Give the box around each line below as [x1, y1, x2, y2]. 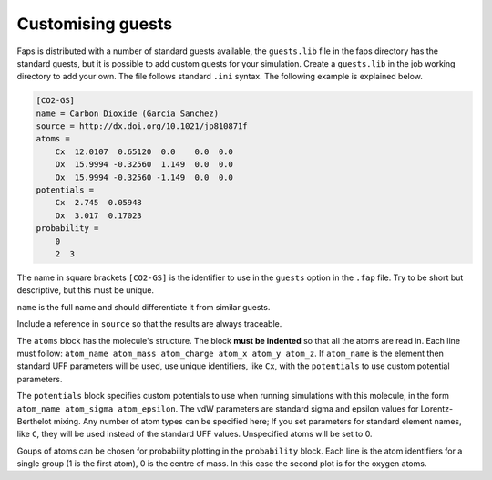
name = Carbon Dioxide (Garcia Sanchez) [36, 108, 219, 119]
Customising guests [16, 14, 173, 34]
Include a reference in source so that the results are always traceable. [16, 318, 282, 329]
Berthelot [16, 415, 52, 426]
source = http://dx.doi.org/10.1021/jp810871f [36, 121, 248, 131]
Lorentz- [420, 402, 454, 414]
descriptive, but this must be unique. [16, 285, 155, 296]
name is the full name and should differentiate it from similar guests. [16, 301, 271, 312]
